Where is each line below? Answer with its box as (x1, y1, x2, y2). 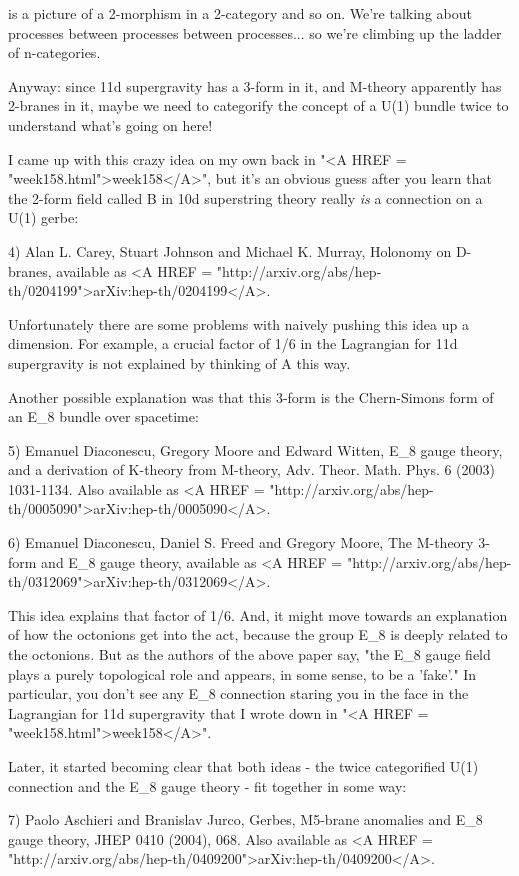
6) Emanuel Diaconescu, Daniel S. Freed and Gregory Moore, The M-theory (8, 532, 474, 553)
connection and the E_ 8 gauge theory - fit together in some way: (8, 775, 407, 796)
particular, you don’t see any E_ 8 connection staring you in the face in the (8, 683, 469, 704)
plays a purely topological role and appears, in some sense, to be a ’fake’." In (8, 663, 477, 684)
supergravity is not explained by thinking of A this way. (8, 352, 351, 373)
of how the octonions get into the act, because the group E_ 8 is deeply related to (8, 624, 508, 645)
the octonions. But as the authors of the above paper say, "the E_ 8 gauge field (8, 644, 491, 665)
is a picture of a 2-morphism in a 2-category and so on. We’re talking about (8, 3, 472, 23)
